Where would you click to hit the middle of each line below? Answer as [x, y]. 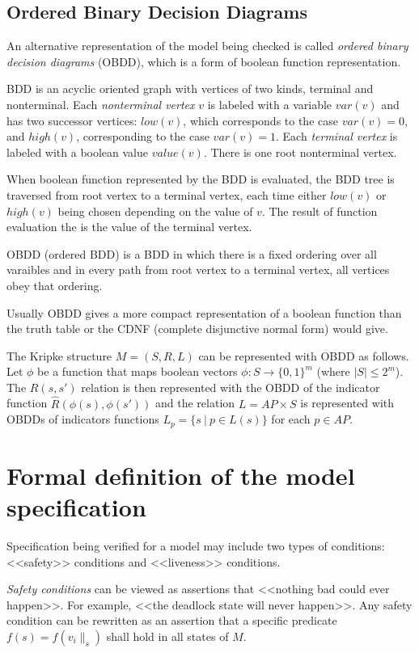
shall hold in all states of [167, 636]
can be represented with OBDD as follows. [304, 355]
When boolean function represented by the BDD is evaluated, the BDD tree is [201, 179]
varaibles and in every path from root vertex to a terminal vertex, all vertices [198, 270]
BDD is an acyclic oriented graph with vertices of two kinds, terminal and [190, 88]
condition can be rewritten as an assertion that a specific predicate [172, 620]
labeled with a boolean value [78, 152]
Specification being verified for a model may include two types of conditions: [196, 546]
